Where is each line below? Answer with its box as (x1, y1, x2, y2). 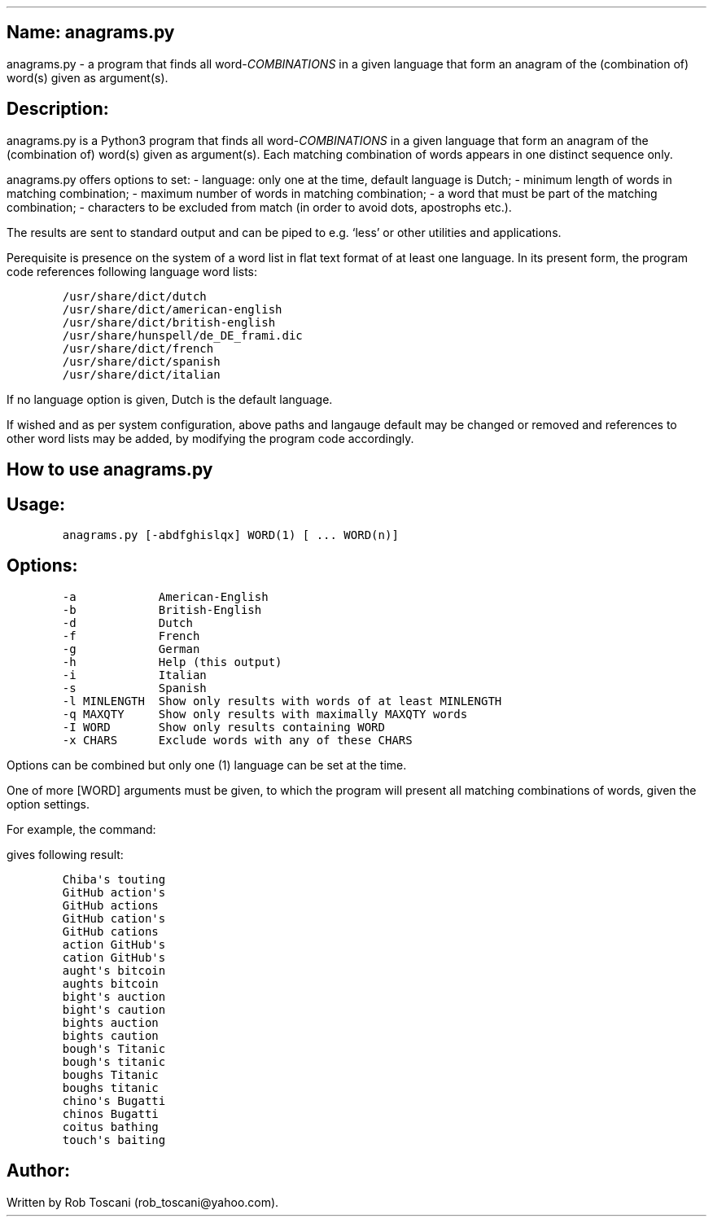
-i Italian (62, 668, 207, 682)
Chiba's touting (62, 872, 166, 886)
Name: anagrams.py (7, 22, 175, 43)
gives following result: (7, 847, 124, 861)
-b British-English (62, 603, 262, 616)
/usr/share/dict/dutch (62, 289, 207, 303)
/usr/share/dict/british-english (62, 315, 276, 329)
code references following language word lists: (7, 264, 258, 278)
